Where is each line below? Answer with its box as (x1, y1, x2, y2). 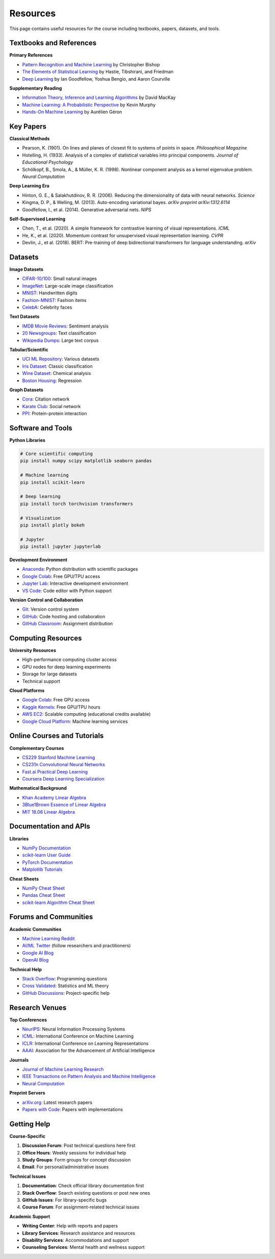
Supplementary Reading (9, 85, 62, 91)
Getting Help (9, 1120, 50, 1128)
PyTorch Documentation (22, 859, 73, 865)
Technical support (22, 678, 61, 684)
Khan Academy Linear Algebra (22, 794, 87, 800)
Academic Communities (9, 926, 62, 932)
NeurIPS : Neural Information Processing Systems (22, 1026, 125, 1032)
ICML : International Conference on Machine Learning (22, 1033, 134, 1039)
